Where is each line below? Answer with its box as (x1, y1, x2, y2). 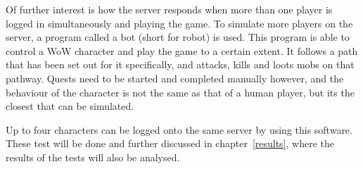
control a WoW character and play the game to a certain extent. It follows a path (6, 43, 358, 58)
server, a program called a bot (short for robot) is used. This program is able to (6, 30, 350, 44)
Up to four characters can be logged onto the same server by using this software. (6, 122, 352, 137)
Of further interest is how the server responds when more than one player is (6, 2, 333, 16)
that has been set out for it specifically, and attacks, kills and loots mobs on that (6, 57, 355, 72)
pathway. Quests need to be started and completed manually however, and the (6, 70, 344, 85)
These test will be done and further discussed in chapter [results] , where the (6, 136, 335, 151)
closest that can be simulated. (6, 99, 134, 113)
